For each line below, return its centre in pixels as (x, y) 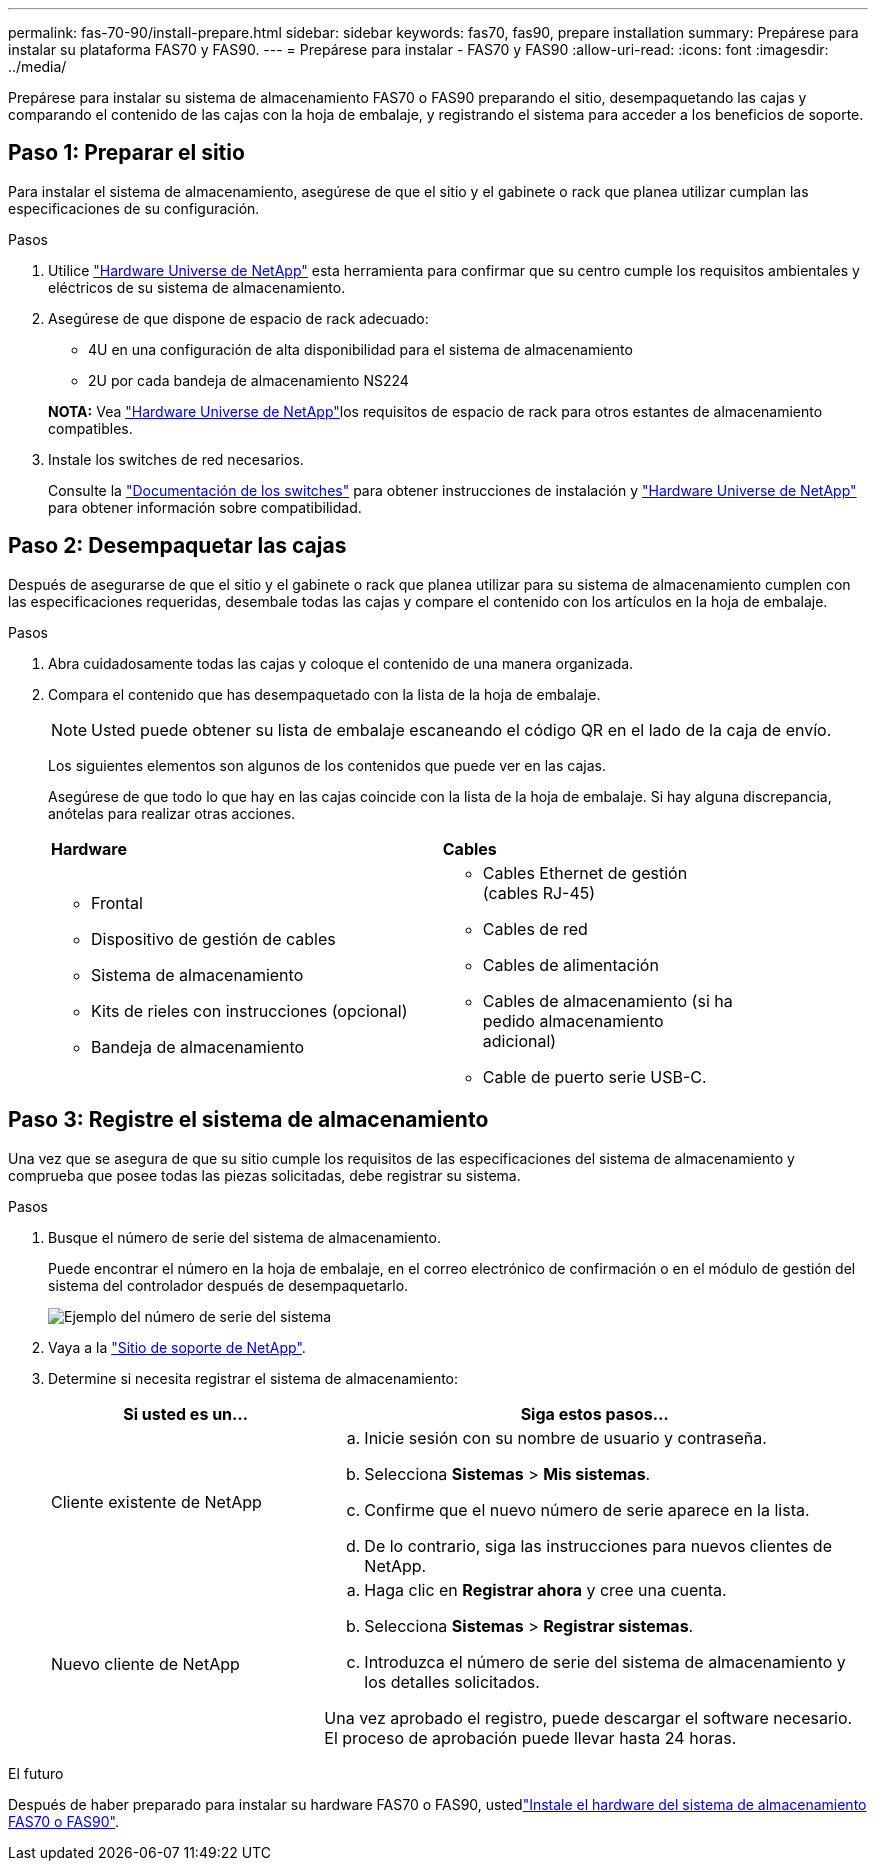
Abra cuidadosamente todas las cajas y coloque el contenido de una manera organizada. (341, 663)
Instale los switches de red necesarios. (176, 459)
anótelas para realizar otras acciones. (172, 813)
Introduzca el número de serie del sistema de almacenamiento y (605, 1661)
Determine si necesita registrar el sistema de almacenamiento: (253, 1378)
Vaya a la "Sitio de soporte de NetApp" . (177, 1347)
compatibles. (90, 428)
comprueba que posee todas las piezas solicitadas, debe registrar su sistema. (264, 1175)
